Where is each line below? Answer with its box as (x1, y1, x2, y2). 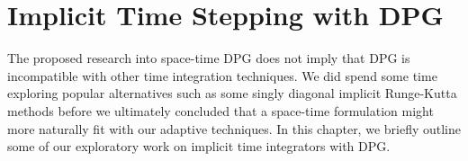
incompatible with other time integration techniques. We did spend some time (7, 66, 437, 85)
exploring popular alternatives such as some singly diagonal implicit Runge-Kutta (7, 84, 457, 103)
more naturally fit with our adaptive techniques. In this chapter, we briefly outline (7, 119, 461, 138)
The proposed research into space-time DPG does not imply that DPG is (7, 49, 410, 67)
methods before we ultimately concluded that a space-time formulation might (7, 101, 434, 120)
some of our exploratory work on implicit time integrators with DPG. (7, 137, 391, 156)
